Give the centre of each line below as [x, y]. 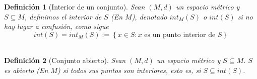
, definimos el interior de [63, 16]
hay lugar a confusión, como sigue [56, 26]
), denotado [149, 16]
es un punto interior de [180, 35]
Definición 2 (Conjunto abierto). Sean [65, 60]
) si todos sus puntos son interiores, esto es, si [129, 70]
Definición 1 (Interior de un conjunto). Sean [75, 6]
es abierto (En [26, 70]
